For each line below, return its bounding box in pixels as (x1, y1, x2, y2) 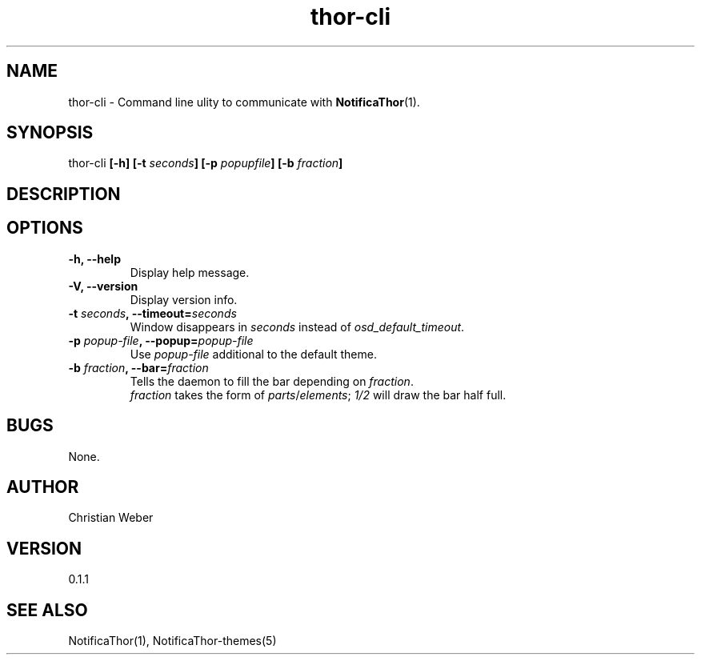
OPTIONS (6, 218, 83, 238)
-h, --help (68, 251, 121, 266)
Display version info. (130, 292, 238, 306)
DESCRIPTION (6, 183, 121, 204)
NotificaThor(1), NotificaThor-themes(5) (68, 634, 277, 648)
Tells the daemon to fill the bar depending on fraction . (130, 374, 414, 388)
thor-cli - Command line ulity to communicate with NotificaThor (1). (68, 94, 420, 109)
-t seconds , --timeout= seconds (68, 306, 237, 320)
